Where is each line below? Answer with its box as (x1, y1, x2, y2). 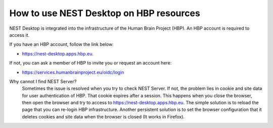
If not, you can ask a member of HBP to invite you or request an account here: (9, 60, 172, 66)
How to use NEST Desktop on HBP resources (9, 8, 201, 19)
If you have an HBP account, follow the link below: (9, 41, 114, 47)
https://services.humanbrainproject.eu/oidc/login (22, 69, 124, 75)
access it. (9, 32, 30, 38)
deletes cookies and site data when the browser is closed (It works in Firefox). (22, 113, 185, 119)
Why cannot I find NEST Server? (9, 78, 77, 84)
